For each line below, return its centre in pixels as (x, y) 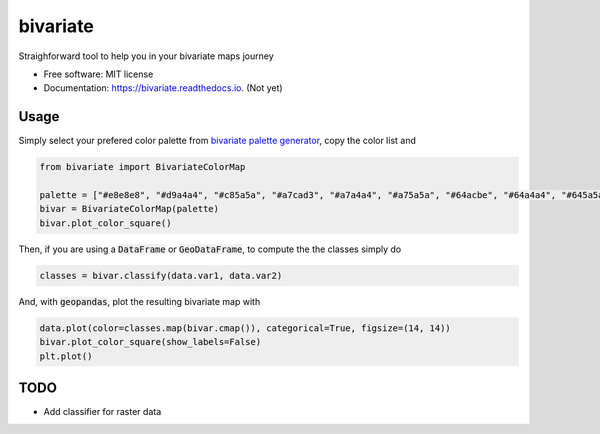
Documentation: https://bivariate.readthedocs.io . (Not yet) (163, 88)
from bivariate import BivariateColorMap (142, 167)
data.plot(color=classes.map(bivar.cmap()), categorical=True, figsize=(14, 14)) (245, 328)
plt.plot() (66, 356)
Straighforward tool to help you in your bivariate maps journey (146, 56)
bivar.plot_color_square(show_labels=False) (150, 342)
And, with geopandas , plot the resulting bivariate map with (139, 301)
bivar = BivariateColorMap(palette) (129, 209)
